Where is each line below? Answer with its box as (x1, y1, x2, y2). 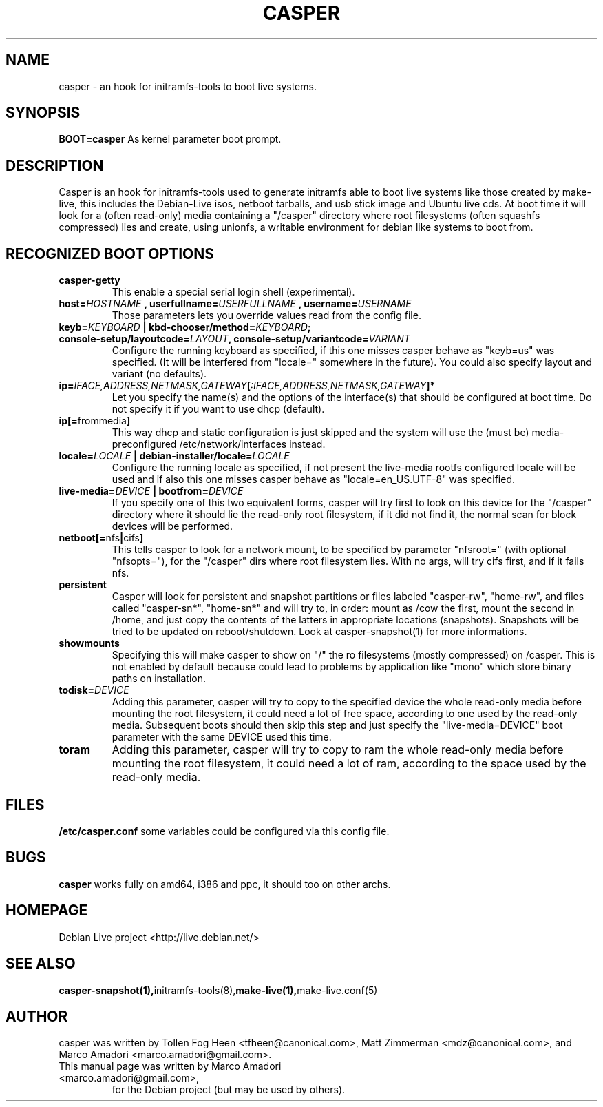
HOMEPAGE (6, 902, 88, 920)
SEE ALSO (6, 955, 76, 973)
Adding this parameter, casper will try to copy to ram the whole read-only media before (112, 743, 564, 757)
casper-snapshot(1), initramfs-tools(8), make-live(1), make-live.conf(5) (59, 984, 378, 996)
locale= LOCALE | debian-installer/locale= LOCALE (59, 450, 290, 462)
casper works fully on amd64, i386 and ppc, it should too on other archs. (59, 878, 391, 890)
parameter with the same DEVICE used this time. (112, 731, 332, 743)
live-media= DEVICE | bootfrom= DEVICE (59, 485, 244, 497)
